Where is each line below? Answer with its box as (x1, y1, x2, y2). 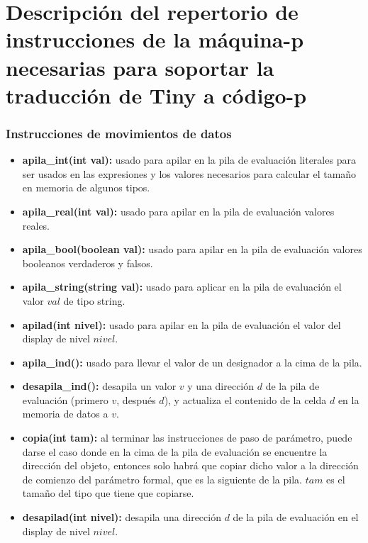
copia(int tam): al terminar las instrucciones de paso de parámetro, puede (22, 430, 352, 445)
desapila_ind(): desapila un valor (22, 379, 177, 393)
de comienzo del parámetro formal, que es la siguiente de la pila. (22, 471, 302, 486)
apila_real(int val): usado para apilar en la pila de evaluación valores (22, 203, 335, 218)
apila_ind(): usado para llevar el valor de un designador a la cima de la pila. (22, 354, 362, 369)
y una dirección (187, 379, 255, 393)
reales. (22, 218, 50, 233)
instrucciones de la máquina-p (6, 25, 304, 54)
